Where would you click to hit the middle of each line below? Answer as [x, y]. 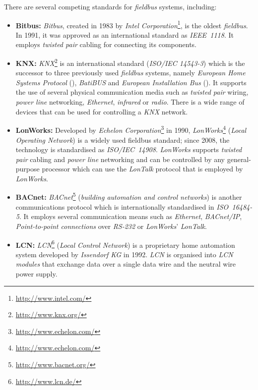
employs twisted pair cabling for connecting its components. [106, 44]
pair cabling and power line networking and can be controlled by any [120, 159]
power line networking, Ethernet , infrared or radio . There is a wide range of [130, 102]
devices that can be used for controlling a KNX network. [102, 111]
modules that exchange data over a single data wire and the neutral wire [126, 264]
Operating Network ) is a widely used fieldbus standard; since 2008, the [123, 139]
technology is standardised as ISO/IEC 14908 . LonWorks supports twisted [129, 149]
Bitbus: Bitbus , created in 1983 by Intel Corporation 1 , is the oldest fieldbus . [132, 24]
